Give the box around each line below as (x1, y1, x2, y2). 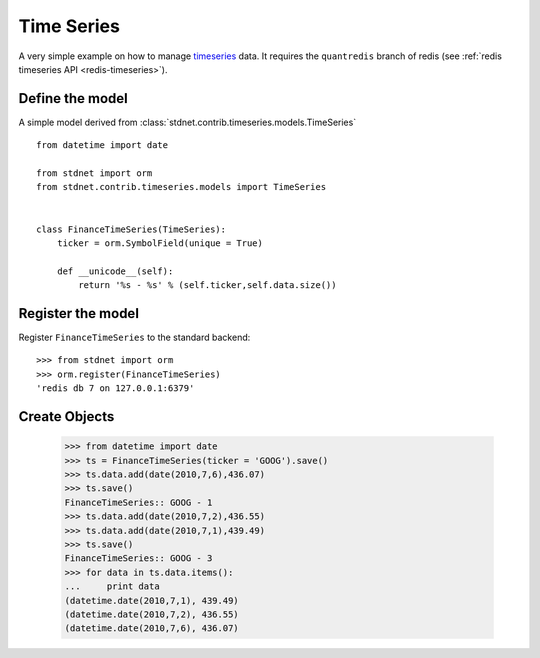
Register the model (18, 305, 140, 322)
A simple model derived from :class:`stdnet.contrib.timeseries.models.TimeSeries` (18, 116, 357, 128)
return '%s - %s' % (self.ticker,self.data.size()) (78, 280, 337, 291)
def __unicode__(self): (56, 265, 174, 277)
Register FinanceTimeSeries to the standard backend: (18, 331, 251, 344)
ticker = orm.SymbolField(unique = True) (56, 237, 264, 249)
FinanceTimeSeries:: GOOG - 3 (64, 553, 213, 564)
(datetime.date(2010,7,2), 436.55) (64, 608, 239, 620)
